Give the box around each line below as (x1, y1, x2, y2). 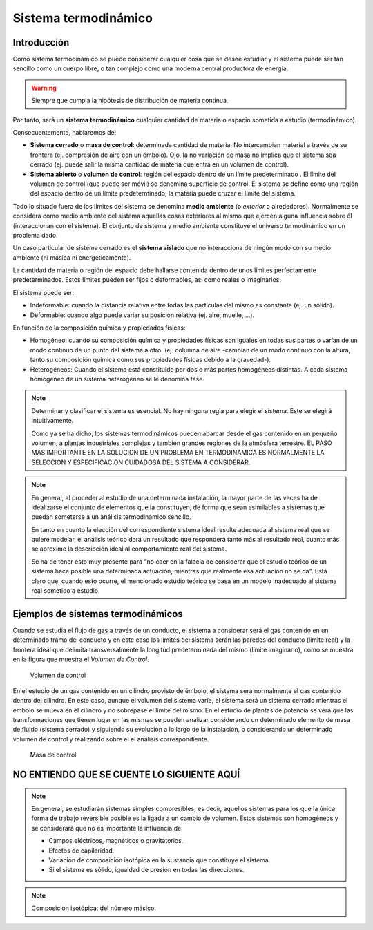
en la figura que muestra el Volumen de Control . (12, 655, 149, 663)
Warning (31, 84, 57, 92)
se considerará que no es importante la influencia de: (31, 824, 183, 832)
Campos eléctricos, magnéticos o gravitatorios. (48, 837, 184, 845)
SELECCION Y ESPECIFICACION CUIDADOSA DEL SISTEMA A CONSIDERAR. (31, 458, 251, 466)
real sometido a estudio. (31, 587, 100, 595)
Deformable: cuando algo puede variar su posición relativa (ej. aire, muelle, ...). (30, 311, 255, 319)
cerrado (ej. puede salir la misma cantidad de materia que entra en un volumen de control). (30, 160, 289, 169)
